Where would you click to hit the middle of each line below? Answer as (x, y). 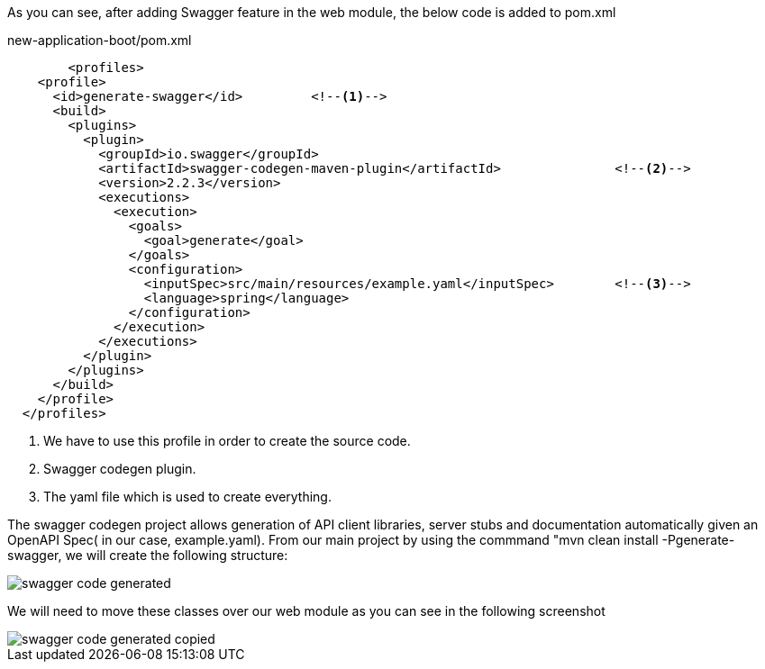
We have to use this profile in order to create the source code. (227, 441)
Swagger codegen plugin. (120, 469)
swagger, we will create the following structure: (148, 555)
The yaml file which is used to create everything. (187, 497)
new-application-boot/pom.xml (100, 40)
